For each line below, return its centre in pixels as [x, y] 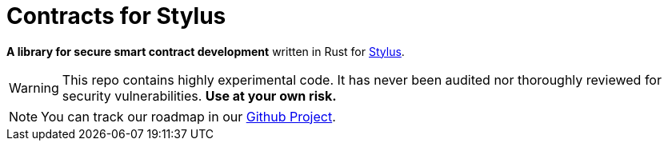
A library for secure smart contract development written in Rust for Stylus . [206, 51]
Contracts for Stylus [116, 16]
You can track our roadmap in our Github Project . [188, 116]
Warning [34, 87]
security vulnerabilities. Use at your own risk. [199, 95]
